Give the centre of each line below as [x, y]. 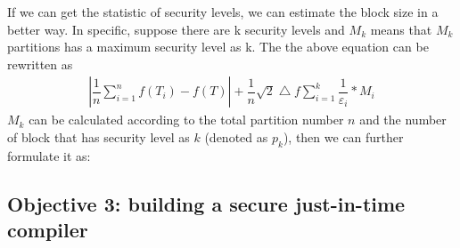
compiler [48, 230]
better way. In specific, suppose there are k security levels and [176, 29]
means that [401, 29]
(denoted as [236, 137]
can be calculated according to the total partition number [186, 120]
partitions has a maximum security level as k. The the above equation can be [218, 47]
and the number [403, 120]
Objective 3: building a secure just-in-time [206, 203]
